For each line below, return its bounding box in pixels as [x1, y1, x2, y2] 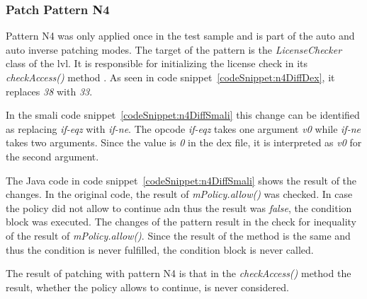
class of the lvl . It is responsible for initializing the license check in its [6, 56, 308, 71]
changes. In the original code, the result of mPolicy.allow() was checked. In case [6, 187, 353, 201]
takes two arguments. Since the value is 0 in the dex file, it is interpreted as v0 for [6, 135, 362, 150]
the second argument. [6, 148, 99, 163]
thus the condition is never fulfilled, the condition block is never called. [6, 242, 314, 257]
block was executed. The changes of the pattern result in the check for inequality [6, 214, 356, 229]
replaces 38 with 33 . [6, 83, 93, 98]
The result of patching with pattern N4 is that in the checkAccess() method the [6, 266, 351, 281]
